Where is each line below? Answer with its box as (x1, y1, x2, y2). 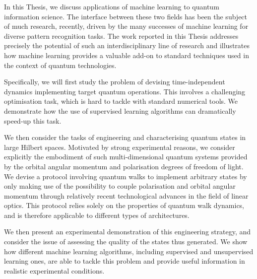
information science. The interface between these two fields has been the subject (4, 11, 248, 21)
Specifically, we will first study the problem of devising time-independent (4, 76, 225, 87)
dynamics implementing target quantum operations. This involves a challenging (4, 86, 246, 96)
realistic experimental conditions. (4, 265, 105, 276)
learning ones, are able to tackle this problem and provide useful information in (4, 256, 245, 266)
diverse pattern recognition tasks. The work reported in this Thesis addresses (4, 30, 239, 41)
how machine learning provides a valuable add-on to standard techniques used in (4, 50, 249, 60)
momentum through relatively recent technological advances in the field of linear (4, 190, 249, 201)
